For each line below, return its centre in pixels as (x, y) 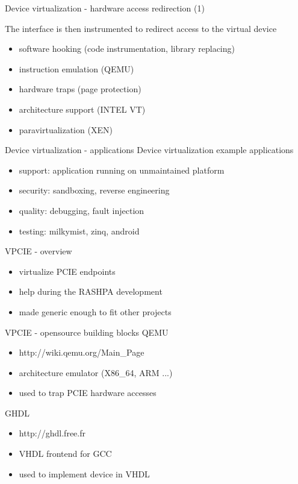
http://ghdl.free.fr (52, 433)
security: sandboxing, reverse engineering (94, 190)
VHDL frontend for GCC (65, 454)
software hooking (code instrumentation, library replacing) (127, 49)
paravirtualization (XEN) (66, 129)
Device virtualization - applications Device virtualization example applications (149, 150)
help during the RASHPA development (91, 291)
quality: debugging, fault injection (82, 210)
